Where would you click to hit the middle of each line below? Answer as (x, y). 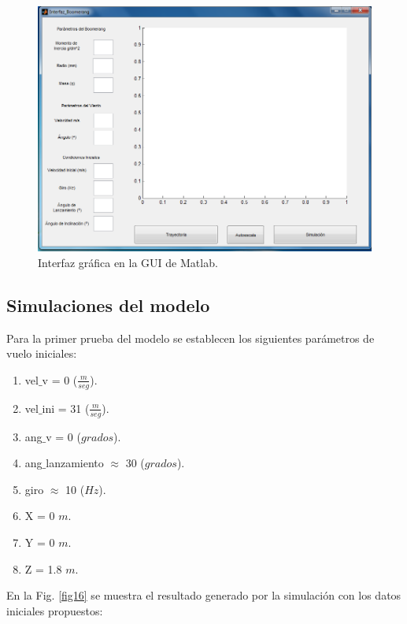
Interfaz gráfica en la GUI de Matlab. (128, 262)
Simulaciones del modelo (108, 305)
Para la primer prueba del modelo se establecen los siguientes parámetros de (191, 338)
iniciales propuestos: (55, 610)
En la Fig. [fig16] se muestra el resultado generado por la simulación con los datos (204, 595)
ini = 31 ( (66, 408)
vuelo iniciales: (42, 353)
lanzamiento (75, 463)
